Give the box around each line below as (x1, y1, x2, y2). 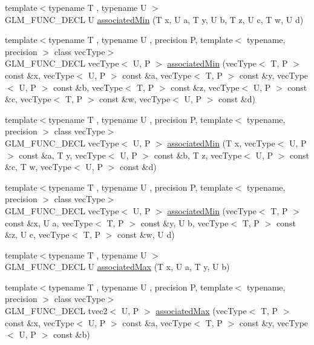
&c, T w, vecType (5, 160, 72, 173)
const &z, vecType (171, 80, 240, 93)
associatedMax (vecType (155, 304, 247, 317)
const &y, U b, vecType (140, 216, 229, 229)
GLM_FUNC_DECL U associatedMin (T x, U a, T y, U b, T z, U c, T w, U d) (5, 13, 304, 25)
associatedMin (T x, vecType (167, 136, 275, 149)
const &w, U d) (117, 228, 175, 241)
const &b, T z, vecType (154, 148, 242, 161)
